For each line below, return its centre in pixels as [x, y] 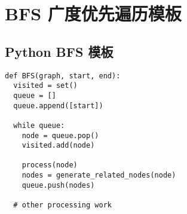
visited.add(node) [58, 146]
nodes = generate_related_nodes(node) [99, 175]
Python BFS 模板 [59, 51]
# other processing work [62, 205]
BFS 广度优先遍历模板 [93, 13]
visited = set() [45, 86]
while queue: [39, 125]
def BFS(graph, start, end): [63, 76]
